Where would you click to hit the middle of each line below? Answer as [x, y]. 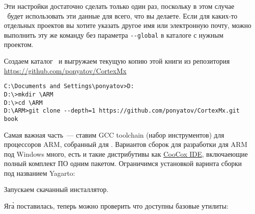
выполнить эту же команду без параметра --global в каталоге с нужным [114, 35]
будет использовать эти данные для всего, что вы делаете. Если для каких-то [122, 15]
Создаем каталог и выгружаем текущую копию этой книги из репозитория [117, 61]
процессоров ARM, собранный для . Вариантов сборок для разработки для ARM [126, 144]
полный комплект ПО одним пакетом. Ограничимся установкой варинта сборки [123, 163]
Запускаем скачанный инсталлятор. [56, 189]
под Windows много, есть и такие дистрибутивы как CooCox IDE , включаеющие [126, 154]
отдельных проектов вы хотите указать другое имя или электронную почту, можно [128, 25]
